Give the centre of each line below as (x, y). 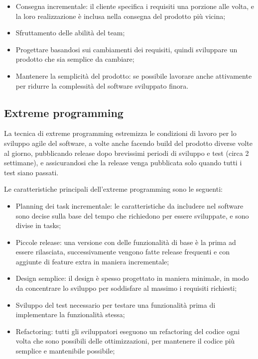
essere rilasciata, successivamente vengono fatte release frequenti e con (123, 252)
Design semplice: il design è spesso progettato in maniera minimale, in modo (132, 278)
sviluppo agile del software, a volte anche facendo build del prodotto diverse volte (128, 143)
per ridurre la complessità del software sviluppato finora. (102, 85)
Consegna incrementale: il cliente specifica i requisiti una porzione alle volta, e (135, 6)
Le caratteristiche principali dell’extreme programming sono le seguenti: (113, 189)
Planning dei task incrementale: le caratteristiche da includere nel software (129, 205)
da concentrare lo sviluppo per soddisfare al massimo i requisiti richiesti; (126, 288)
